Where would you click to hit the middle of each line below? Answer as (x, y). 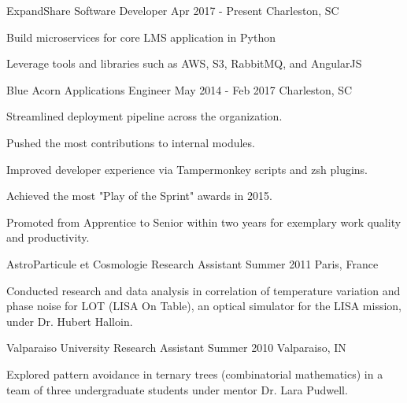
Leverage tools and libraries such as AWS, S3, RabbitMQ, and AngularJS (184, 63)
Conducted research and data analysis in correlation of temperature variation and (203, 290)
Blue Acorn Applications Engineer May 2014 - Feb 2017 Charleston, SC (179, 89)
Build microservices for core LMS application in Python (141, 37)
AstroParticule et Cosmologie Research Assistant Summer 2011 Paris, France (192, 263)
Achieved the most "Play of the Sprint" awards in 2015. (139, 196)
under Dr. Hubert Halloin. (70, 321)
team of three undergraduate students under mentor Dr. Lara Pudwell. (177, 389)
